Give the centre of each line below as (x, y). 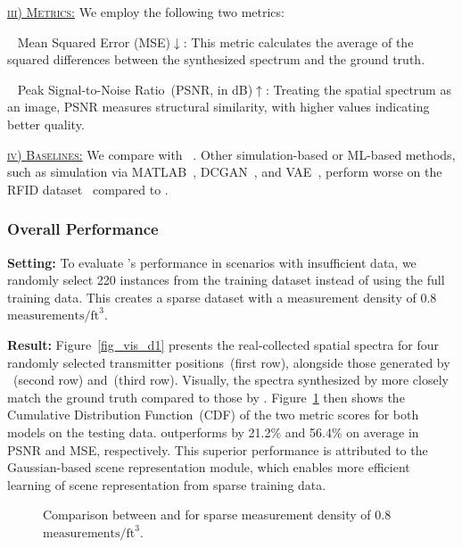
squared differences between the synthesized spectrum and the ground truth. (216, 59)
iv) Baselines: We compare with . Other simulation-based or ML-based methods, (231, 154)
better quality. (46, 124)
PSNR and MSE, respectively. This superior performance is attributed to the (218, 449)
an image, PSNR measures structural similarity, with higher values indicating (219, 107)
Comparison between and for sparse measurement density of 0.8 (217, 515)
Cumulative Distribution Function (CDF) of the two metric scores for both (213, 415)
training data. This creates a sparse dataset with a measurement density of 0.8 (222, 297)
